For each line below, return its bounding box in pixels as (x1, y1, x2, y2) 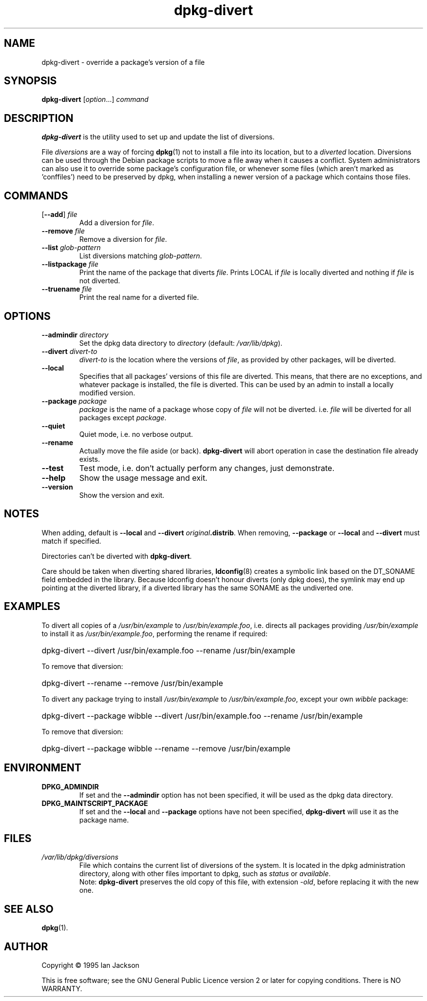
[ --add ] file (41, 210, 78, 219)
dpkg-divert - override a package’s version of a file (41, 58, 205, 66)
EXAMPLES (4, 600, 60, 613)
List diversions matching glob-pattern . (79, 252, 202, 260)
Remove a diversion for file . (79, 235, 167, 244)
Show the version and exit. (79, 491, 165, 499)
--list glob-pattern (41, 243, 101, 252)
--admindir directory (41, 330, 109, 339)
